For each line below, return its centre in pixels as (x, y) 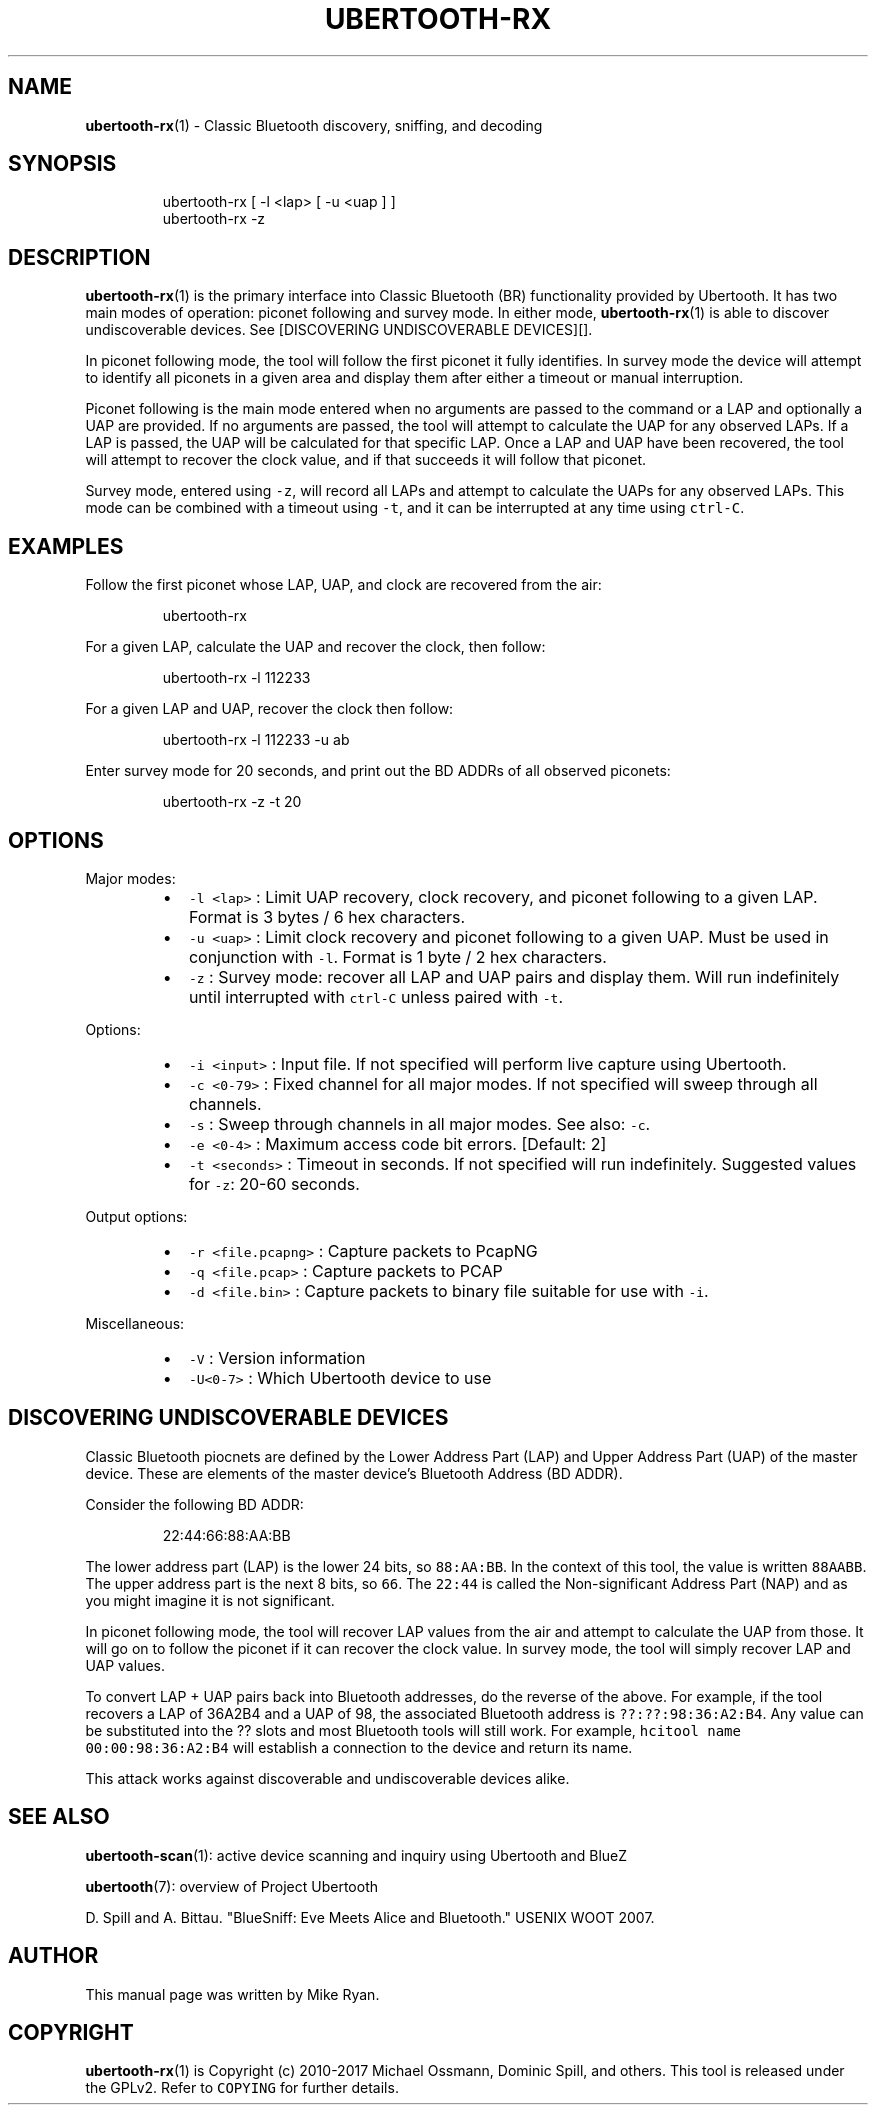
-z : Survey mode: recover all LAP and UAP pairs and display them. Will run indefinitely (514, 976)
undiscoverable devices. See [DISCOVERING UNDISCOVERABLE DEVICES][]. (339, 330)
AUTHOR (53, 1956)
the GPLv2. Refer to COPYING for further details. (242, 2088)
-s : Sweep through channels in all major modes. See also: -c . (419, 1123)
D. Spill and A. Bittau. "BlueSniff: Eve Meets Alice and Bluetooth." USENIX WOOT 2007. (370, 1917)
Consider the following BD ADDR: (194, 1504)
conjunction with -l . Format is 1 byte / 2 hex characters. (397, 956)
